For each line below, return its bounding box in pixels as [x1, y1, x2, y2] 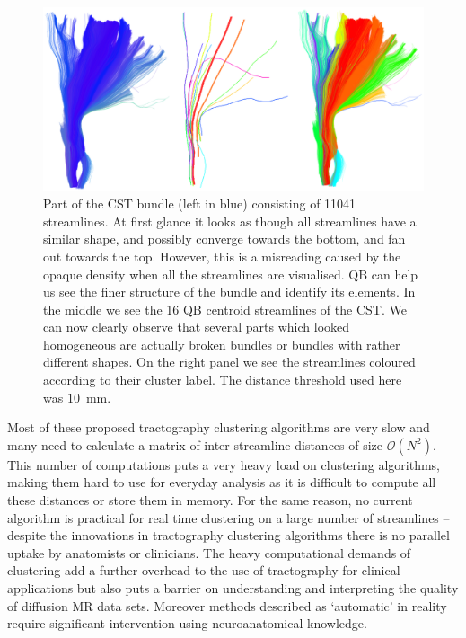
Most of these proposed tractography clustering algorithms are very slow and [7, 418, 430, 437]
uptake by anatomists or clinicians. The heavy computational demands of [7, 543, 411, 562]
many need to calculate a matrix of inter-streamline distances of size [7, 435, 383, 454]
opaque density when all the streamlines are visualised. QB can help [43, 264, 418, 283]
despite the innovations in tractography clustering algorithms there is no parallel [7, 526, 450, 545]
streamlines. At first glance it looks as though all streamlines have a [43, 211, 417, 230]
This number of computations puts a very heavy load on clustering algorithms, [7, 455, 441, 474]
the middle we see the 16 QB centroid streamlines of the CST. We [43, 299, 407, 318]
